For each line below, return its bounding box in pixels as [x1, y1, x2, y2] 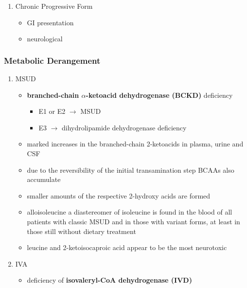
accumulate [27, 174, 61, 184]
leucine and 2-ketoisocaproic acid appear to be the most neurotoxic [27, 242, 227, 252]
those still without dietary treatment [27, 226, 136, 236]
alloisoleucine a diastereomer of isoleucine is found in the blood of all [27, 207, 232, 217]
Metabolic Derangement [4, 54, 101, 66]
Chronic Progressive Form [15, 1, 93, 11]
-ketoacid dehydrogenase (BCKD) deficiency [86, 90, 233, 100]
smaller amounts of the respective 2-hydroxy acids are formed [27, 190, 211, 200]
